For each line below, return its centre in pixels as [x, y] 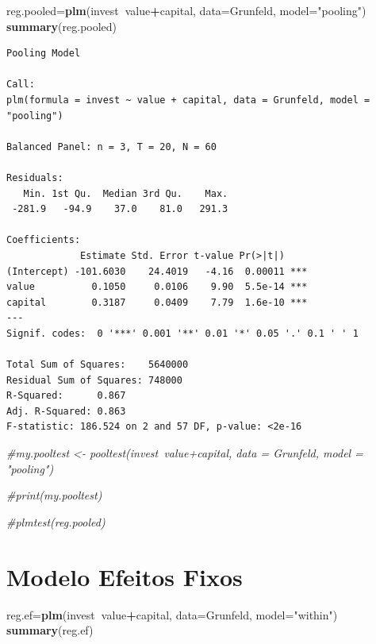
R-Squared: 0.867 [66, 396]
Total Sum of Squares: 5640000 [98, 365]
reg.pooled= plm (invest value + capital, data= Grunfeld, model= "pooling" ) [186, 10]
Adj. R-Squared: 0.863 [66, 411]
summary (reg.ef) [50, 630]
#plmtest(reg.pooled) [56, 521]
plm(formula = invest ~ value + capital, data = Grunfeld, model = [188, 100]
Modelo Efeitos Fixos [125, 576]
